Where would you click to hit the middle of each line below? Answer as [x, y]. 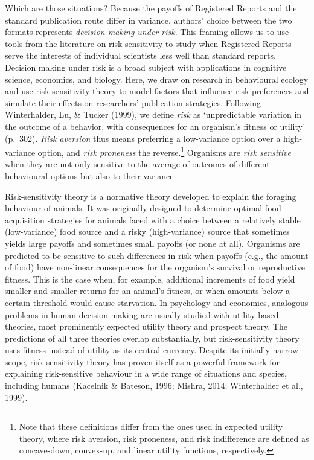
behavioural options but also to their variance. [91, 175]
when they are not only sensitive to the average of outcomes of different [137, 164]
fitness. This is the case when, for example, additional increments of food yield [150, 279]
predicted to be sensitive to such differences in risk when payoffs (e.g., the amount [157, 255]
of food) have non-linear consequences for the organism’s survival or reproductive [155, 267]
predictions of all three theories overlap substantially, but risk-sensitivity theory [152, 338]
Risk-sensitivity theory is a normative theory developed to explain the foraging [151, 196]
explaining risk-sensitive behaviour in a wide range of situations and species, [146, 373]
